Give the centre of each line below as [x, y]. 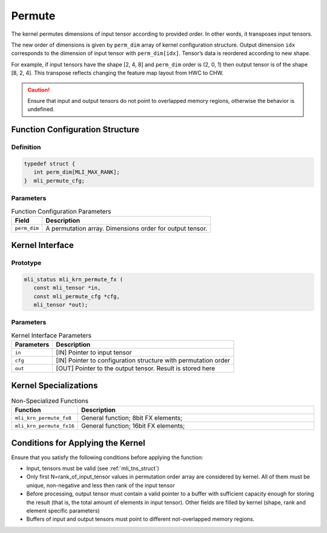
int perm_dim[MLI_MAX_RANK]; [77, 172]
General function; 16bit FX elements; [133, 426]
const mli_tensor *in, [67, 288]
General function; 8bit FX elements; [132, 418]
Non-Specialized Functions [50, 401]
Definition [26, 147]
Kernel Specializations [54, 385]
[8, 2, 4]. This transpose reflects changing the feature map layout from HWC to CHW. [117, 73]
